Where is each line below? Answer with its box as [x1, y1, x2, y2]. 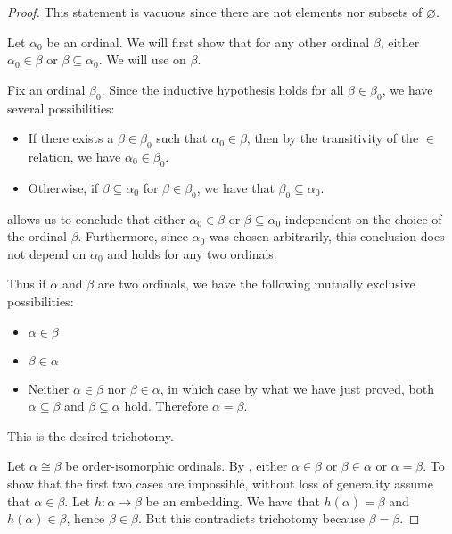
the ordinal [7, 227, 67, 246]
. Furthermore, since [78, 227, 188, 246]
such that [156, 129, 208, 147]
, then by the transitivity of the [246, 129, 419, 147]
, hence [66, 509, 105, 528]
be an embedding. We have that [145, 491, 320, 510]
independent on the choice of [284, 209, 442, 228]
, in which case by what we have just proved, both [160, 379, 435, 397]
